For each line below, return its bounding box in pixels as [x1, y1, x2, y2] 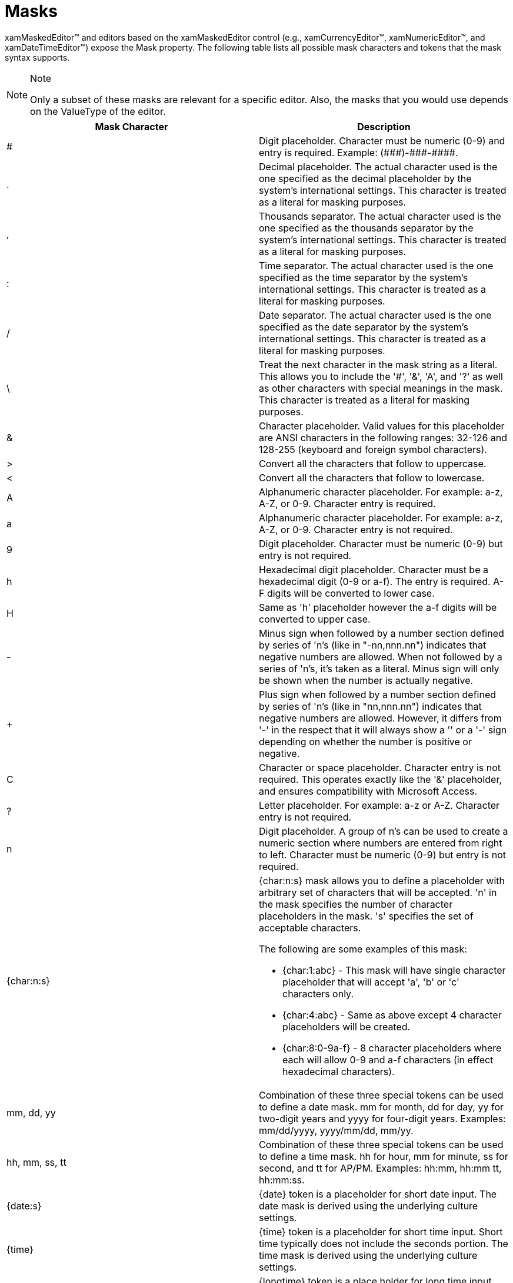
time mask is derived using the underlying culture [259, 1249, 478, 1261]
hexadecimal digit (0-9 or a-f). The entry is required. [259, 575, 491, 587]
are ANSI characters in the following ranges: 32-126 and [259, 431, 508, 444]
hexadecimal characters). [282, 1065, 395, 1077]
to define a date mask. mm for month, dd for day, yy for [259, 1100, 504, 1113]
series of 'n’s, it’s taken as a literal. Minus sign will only [259, 662, 499, 674]
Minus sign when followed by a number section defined [259, 627, 504, 639]
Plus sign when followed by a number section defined [259, 688, 497, 700]
